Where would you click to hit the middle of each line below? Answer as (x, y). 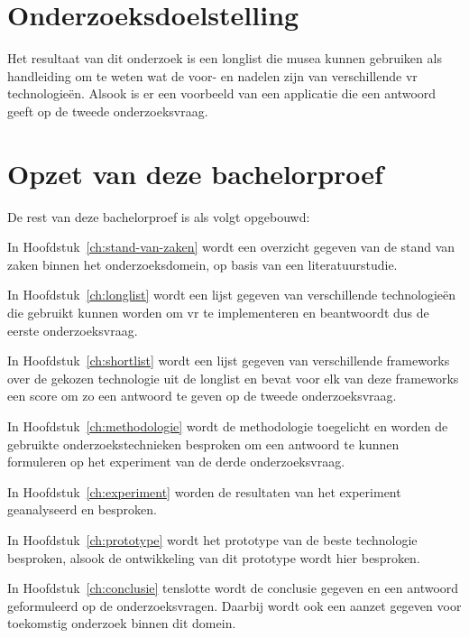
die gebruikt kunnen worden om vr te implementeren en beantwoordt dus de (218, 312)
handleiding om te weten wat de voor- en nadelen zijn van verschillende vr (212, 75)
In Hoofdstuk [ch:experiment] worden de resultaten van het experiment (204, 491)
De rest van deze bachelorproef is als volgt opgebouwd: (159, 216)
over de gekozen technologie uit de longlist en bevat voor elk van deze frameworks (233, 378)
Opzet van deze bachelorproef (195, 173)
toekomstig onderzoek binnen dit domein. (122, 623)
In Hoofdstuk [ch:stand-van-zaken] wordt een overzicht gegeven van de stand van (231, 247)
